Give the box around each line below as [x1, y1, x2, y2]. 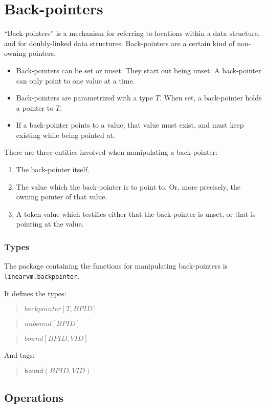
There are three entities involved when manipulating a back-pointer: [4, 147, 218, 157]
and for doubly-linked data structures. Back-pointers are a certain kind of [4, 37, 235, 48]
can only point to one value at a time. [16, 75, 135, 86]
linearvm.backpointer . [4, 270, 80, 281]
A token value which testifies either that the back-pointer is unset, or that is [16, 208, 256, 219]
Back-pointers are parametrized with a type [16, 92, 153, 103]
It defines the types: [4, 288, 66, 298]
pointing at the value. [16, 218, 84, 229]
